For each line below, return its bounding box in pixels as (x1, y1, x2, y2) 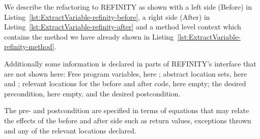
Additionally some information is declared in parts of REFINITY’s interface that (4, 58, 256, 68)
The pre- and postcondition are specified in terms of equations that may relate (4, 105, 249, 116)
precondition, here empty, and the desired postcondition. (4, 88, 181, 98)
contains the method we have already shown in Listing (4, 31, 174, 42)
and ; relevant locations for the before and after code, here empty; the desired (4, 78, 246, 89)
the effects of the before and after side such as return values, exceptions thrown (4, 115, 251, 125)
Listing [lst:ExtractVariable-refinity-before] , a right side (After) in (4, 11, 210, 22)
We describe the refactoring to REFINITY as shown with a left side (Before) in (4, 2, 252, 12)
